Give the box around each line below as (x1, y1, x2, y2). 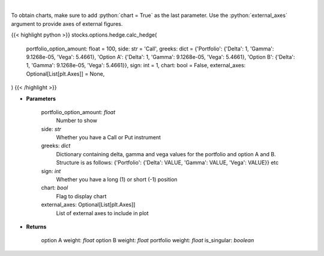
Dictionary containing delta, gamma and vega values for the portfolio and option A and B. (56, 150, 276, 157)
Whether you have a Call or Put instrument (56, 134, 161, 141)
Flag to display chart (56, 192, 107, 200)
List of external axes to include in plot (56, 209, 149, 216)
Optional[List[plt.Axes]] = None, (26, 70, 105, 78)
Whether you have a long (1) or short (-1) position (56, 176, 178, 183)
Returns (26, 223, 47, 230)
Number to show (56, 117, 98, 124)
